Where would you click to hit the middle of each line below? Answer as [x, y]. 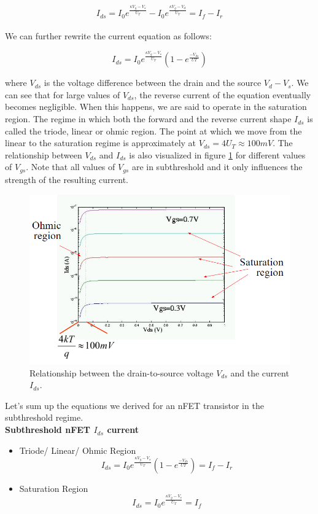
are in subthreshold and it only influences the [217, 167]
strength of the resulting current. [67, 179]
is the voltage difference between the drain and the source [153, 83]
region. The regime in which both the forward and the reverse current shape [148, 119]
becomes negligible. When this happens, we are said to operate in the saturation [156, 107]
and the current [260, 372]
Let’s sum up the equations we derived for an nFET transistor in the [134, 405]
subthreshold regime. [44, 417]
